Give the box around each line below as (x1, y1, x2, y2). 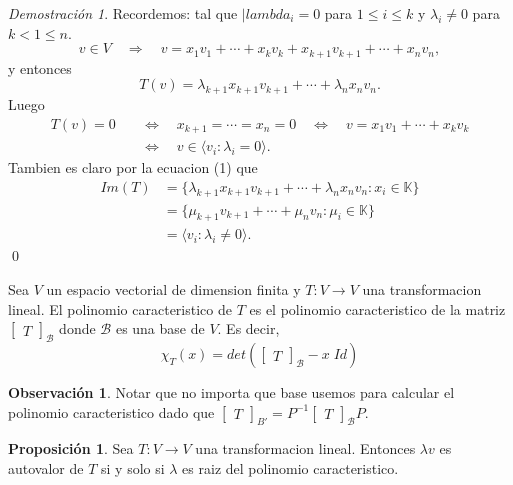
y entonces (8, 57, 72, 78)
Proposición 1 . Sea (8, 438, 134, 459)
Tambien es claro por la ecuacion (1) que (8, 157, 258, 178)
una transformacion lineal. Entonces (195, 438, 416, 459)
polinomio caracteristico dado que (8, 401, 215, 422)
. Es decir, (217, 318, 280, 339)
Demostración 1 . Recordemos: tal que (8, 3, 238, 23)
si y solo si (101, 457, 165, 478)
